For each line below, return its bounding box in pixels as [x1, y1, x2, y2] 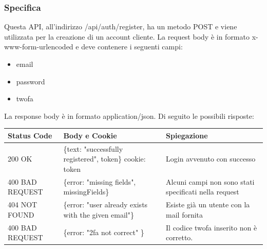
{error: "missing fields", [63, 176, 136, 187]
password [16, 76, 45, 86]
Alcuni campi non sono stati [166, 176, 255, 187]
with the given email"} [63, 209, 134, 220]
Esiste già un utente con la [166, 199, 250, 210]
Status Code [8, 130, 52, 140]
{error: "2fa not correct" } [63, 227, 144, 238]
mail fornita [166, 209, 203, 220]
